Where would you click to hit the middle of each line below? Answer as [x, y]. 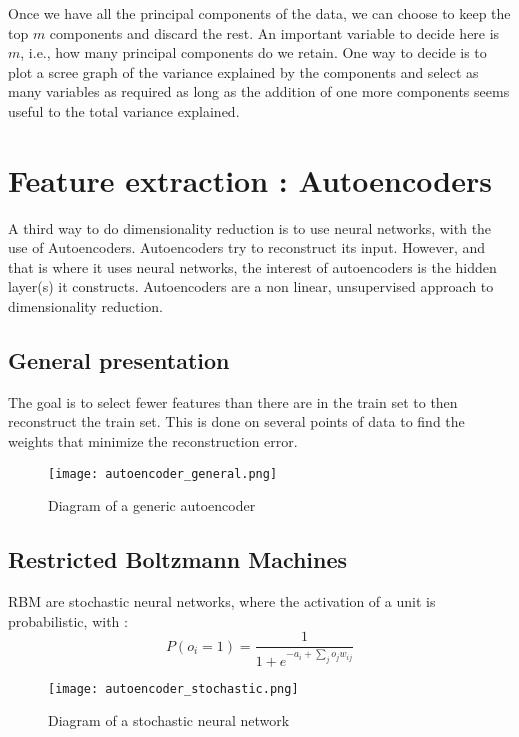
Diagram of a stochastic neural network [169, 720]
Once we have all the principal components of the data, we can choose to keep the [259, 13]
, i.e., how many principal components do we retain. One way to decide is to [253, 52]
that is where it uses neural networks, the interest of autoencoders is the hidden [252, 266]
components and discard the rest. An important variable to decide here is [274, 32]
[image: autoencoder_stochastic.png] [173, 688]
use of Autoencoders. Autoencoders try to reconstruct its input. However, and [247, 247]
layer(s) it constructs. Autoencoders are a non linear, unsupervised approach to [251, 286]
